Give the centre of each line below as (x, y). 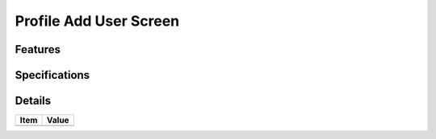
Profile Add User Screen (97, 21)
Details (33, 101)
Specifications (52, 75)
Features (38, 49)
